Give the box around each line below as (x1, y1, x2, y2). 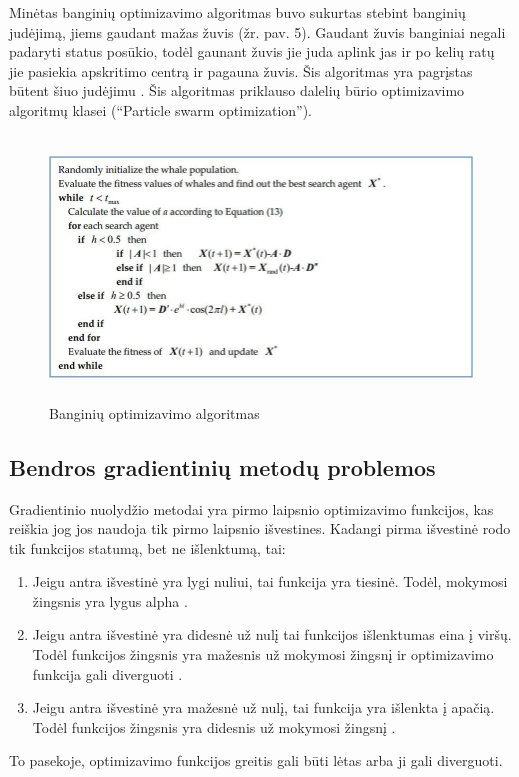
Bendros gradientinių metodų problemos (9, 451, 436, 482)
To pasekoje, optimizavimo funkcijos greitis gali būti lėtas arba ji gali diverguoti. (9, 750, 503, 771)
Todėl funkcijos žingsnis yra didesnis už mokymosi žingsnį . (32, 716, 396, 737)
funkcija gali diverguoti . (32, 663, 183, 684)
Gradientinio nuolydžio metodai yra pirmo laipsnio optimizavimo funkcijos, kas (9, 498, 494, 519)
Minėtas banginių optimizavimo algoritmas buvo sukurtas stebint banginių (9, 2, 466, 22)
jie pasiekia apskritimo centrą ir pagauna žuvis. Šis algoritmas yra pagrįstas (9, 60, 473, 81)
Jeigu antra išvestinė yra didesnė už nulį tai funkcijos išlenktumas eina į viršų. (32, 624, 512, 645)
